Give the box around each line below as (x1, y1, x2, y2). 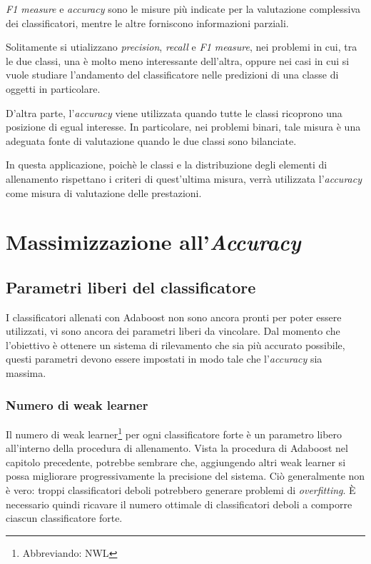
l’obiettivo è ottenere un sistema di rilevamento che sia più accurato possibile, (6, 337, 345, 352)
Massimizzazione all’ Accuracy (6, 227, 301, 257)
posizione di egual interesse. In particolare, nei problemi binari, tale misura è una (6, 119, 361, 134)
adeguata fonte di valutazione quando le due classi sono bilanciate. (6, 133, 297, 148)
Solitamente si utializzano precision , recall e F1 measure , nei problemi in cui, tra (6, 39, 357, 54)
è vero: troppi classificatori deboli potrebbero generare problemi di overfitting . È (6, 482, 356, 497)
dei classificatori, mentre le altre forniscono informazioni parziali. (6, 15, 289, 30)
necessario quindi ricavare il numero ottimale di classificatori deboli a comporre (6, 496, 352, 511)
